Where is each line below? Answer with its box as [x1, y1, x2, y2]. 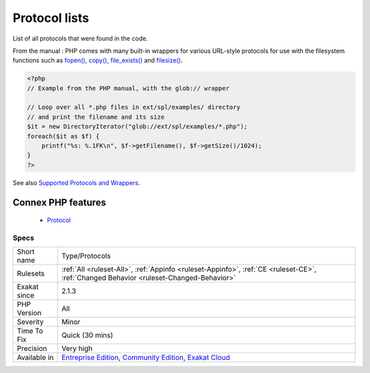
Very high [61, 344, 92, 353]
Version [16, 309, 42, 318]
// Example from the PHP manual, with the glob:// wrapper [27, 84, 230, 92]
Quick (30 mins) [61, 330, 113, 340]
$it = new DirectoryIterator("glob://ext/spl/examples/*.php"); [27, 123, 248, 130]
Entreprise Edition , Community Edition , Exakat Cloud [61, 353, 230, 363]
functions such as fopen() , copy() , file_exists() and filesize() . [12, 56, 183, 64]
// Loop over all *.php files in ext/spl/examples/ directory [27, 104, 241, 111]
